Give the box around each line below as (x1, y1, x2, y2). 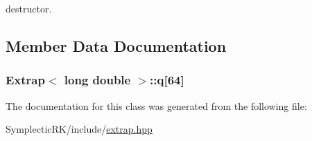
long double (64, 71, 131, 88)
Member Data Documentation (6, 35, 227, 56)
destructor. (6, 1, 52, 15)
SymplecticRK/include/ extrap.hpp (6, 122, 153, 136)
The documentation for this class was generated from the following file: (6, 98, 307, 113)
